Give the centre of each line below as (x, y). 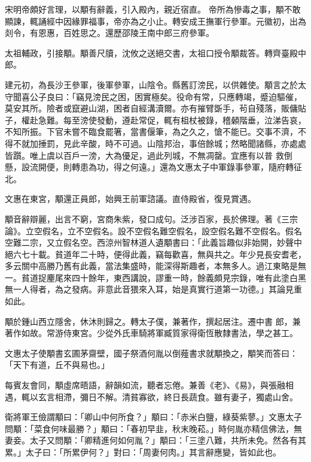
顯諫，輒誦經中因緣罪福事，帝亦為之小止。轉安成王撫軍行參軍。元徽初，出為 (155, 21)
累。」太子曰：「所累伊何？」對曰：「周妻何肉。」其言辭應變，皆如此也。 (143, 452)
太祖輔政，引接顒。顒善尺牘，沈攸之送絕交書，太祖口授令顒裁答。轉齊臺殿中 (155, 52)
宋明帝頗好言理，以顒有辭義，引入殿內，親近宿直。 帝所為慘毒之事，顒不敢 (153, 9)
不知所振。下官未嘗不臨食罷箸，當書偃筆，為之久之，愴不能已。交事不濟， (151, 132)
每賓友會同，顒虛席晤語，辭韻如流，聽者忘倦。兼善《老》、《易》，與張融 (145, 385)
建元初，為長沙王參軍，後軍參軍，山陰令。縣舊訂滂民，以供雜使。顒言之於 (151, 84)
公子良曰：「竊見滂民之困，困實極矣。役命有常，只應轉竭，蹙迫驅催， (166, 96)
